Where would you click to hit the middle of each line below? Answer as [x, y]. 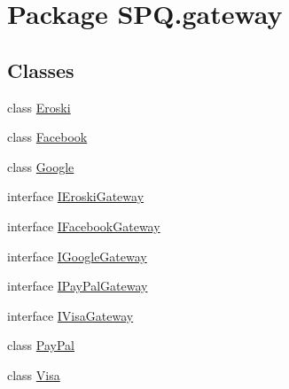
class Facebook [47, 137]
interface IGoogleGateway [77, 256]
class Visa [34, 374]
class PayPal [41, 345]
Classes [41, 70]
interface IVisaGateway [70, 315]
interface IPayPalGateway [78, 286]
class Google [41, 166]
